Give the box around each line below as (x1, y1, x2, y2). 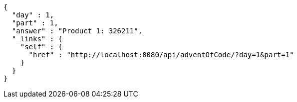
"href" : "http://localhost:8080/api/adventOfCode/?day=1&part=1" (28, 51, 294, 59)
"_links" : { (11, 35, 63, 43)
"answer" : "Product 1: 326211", (11, 27, 143, 35)
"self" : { (20, 43, 63, 51)
